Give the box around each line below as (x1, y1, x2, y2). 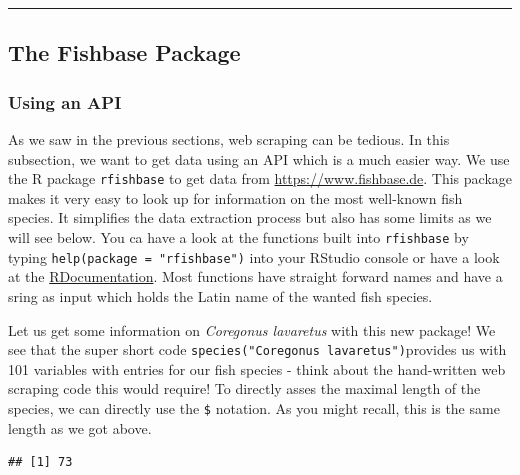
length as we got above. (8, 417, 152, 438)
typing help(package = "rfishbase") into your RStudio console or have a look (8, 246, 500, 267)
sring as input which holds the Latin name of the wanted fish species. (8, 285, 433, 306)
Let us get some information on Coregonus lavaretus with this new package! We (8, 319, 496, 340)
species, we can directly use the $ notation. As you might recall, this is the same (8, 397, 500, 418)
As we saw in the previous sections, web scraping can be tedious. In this (8, 129, 450, 149)
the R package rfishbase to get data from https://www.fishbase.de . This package (8, 168, 513, 189)
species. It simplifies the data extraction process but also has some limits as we (8, 207, 492, 228)
